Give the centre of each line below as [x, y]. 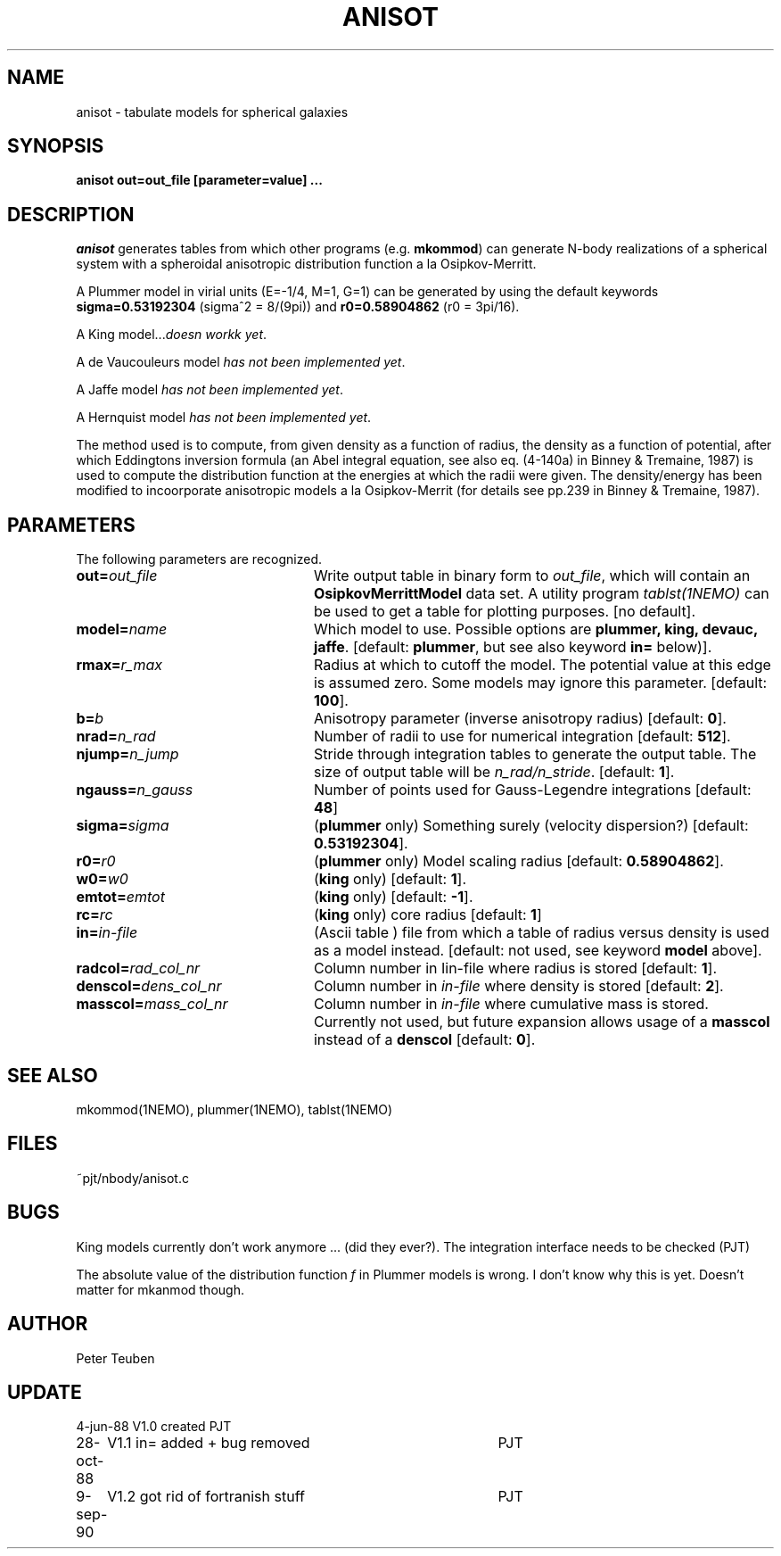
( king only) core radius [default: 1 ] [427, 915]
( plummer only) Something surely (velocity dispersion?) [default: [531, 826]
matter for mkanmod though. [160, 1289]
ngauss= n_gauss [135, 790]
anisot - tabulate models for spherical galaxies [212, 112]
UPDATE [45, 1392]
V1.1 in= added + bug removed [209, 1443]
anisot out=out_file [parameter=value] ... [199, 180]
